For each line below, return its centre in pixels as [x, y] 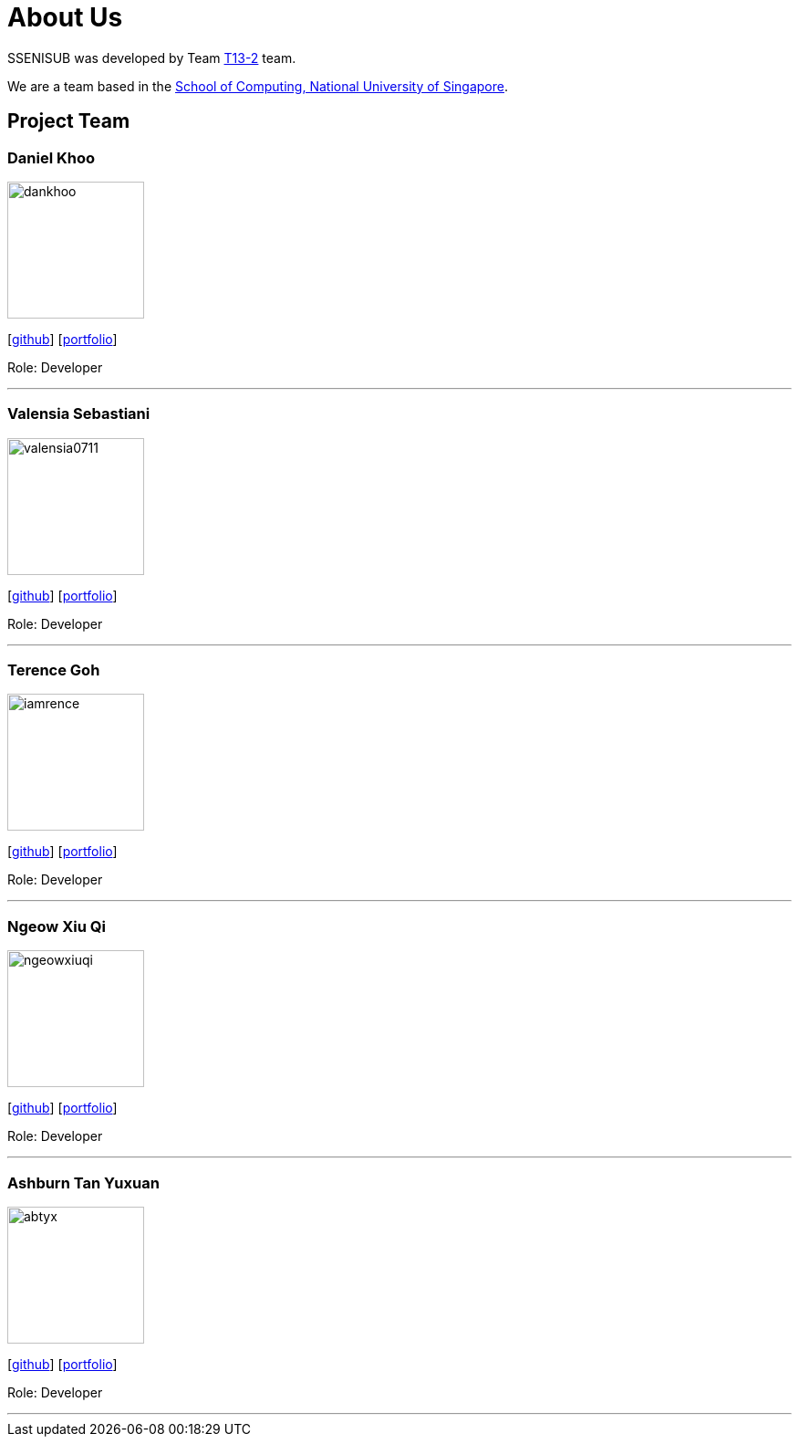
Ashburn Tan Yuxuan [83, 1182]
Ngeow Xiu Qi [57, 926]
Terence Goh [54, 670]
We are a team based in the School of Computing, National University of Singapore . [258, 86]
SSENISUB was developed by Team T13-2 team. [152, 58]
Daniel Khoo [51, 157]
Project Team [69, 121]
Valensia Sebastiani [79, 414]
